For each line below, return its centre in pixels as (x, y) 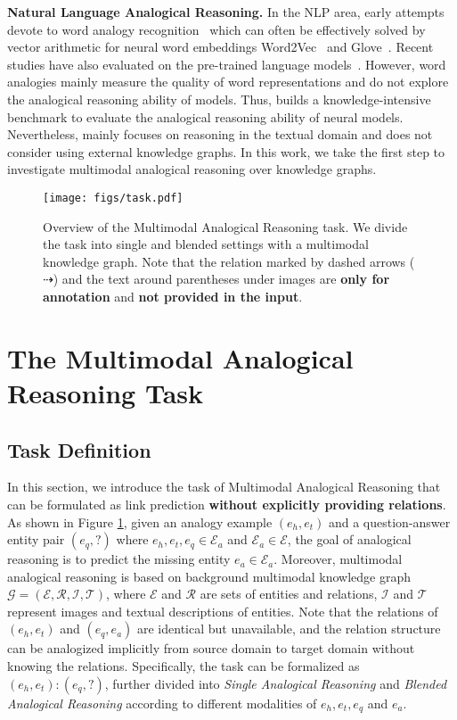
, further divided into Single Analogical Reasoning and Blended (276, 683)
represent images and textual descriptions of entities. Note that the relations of (223, 611)
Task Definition (79, 449)
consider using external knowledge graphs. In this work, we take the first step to (226, 151)
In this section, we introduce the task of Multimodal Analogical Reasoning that (224, 487)
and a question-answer (389, 521)
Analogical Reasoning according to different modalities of (162, 703)
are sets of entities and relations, (289, 594)
